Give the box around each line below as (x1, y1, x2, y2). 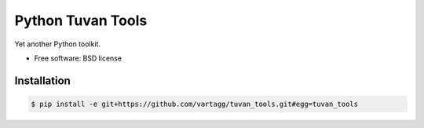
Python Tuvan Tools (14, 12, 148, 29)
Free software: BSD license (34, 53, 122, 63)
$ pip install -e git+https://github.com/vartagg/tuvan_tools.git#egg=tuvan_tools (31, 99, 359, 108)
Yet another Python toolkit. (14, 39, 101, 49)
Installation (14, 74, 71, 87)
